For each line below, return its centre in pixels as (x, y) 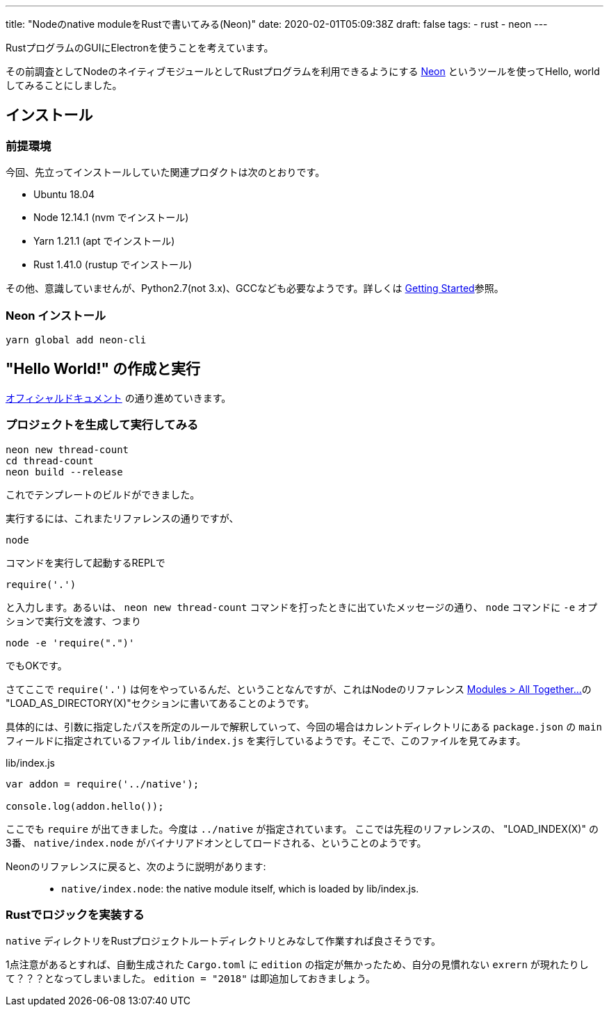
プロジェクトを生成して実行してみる (102, 425)
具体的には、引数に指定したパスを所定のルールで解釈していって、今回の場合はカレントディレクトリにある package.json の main (304, 726)
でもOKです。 (36, 665)
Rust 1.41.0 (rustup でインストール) (113, 265)
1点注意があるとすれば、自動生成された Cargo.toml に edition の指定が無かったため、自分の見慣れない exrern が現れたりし (297, 965)
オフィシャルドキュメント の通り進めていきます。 (119, 398)
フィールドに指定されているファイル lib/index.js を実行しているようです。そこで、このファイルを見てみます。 (266, 740)
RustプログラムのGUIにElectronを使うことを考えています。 (140, 48)
